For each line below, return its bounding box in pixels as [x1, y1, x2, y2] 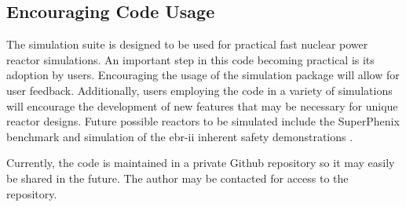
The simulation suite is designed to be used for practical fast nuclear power [6, 36, 368, 53]
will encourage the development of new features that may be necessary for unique [6, 97, 398, 114]
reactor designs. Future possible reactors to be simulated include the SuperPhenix [6, 113, 400, 129]
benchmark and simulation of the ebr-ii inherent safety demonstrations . [6, 128, 353, 144]
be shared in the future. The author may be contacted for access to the [6, 169, 349, 186]
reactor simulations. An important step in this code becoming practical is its [6, 51, 375, 67]
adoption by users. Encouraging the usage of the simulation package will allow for [6, 67, 400, 83]
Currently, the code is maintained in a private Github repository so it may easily [6, 154, 395, 171]
